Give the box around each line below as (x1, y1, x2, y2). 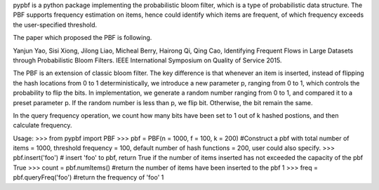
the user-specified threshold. (13, 20, 98, 29)
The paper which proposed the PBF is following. (13, 34, 152, 42)
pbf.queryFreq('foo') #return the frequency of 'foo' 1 (13, 173, 164, 182)
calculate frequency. (13, 121, 73, 130)
